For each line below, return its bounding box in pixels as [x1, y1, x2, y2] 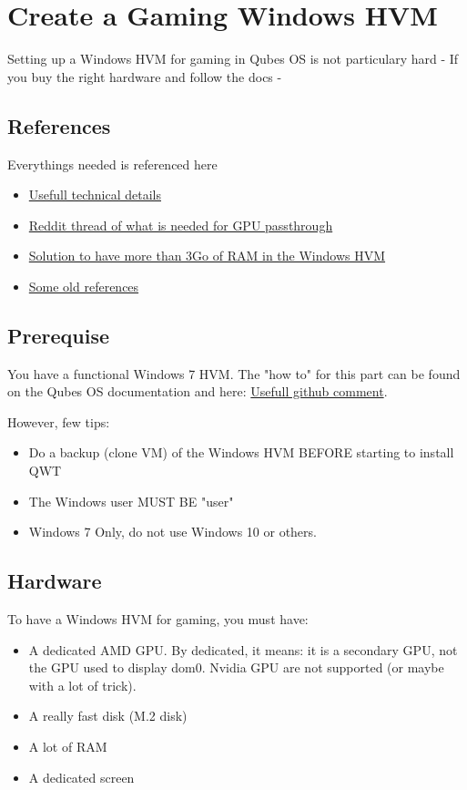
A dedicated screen [28, 767, 135, 786]
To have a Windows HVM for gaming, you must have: [7, 610, 309, 629]
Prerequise [7, 321, 110, 349]
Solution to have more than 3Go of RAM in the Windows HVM [28, 246, 386, 265]
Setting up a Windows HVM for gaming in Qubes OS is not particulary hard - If [7, 49, 459, 68]
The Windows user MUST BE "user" [28, 491, 234, 510]
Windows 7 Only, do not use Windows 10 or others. [28, 522, 317, 541]
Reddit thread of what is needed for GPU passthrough [28, 215, 333, 234]
